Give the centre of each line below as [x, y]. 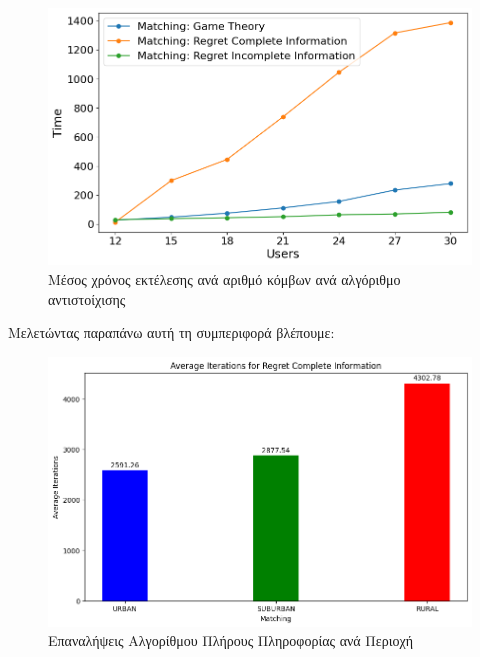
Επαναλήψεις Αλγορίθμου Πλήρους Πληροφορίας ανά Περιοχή [231, 640]
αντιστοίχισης [87, 298]
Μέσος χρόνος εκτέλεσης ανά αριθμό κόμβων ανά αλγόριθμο [224, 279]
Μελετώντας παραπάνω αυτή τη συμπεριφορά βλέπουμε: [171, 332]
